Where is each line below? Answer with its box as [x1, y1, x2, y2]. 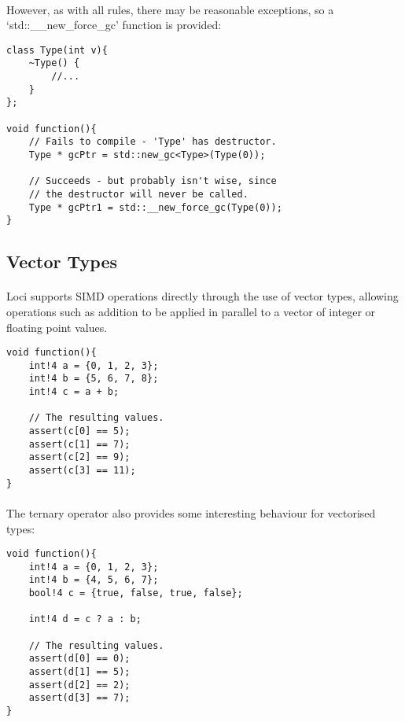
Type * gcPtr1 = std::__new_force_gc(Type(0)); [28, 201, 282, 213]
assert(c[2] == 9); [28, 451, 131, 463]
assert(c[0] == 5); [28, 425, 131, 437]
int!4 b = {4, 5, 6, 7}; [28, 574, 159, 586]
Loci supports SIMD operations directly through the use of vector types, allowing [6, 288, 399, 304]
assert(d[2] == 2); [28, 679, 131, 691]
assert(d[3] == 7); [28, 692, 131, 704]
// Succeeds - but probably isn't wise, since [28, 175, 277, 187]
